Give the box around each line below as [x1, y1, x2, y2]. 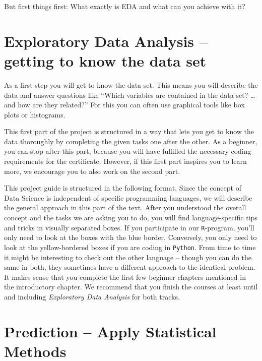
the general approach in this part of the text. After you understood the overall [4, 202, 246, 213]
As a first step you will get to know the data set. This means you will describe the [4, 79, 258, 90]
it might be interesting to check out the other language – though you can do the [4, 252, 251, 262]
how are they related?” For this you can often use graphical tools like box [18, 99, 245, 110]
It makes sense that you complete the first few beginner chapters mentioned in [4, 271, 246, 282]
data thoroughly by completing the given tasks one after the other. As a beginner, [4, 136, 257, 146]
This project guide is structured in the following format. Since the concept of [4, 183, 241, 193]
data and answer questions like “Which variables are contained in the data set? [4, 89, 248, 100]
